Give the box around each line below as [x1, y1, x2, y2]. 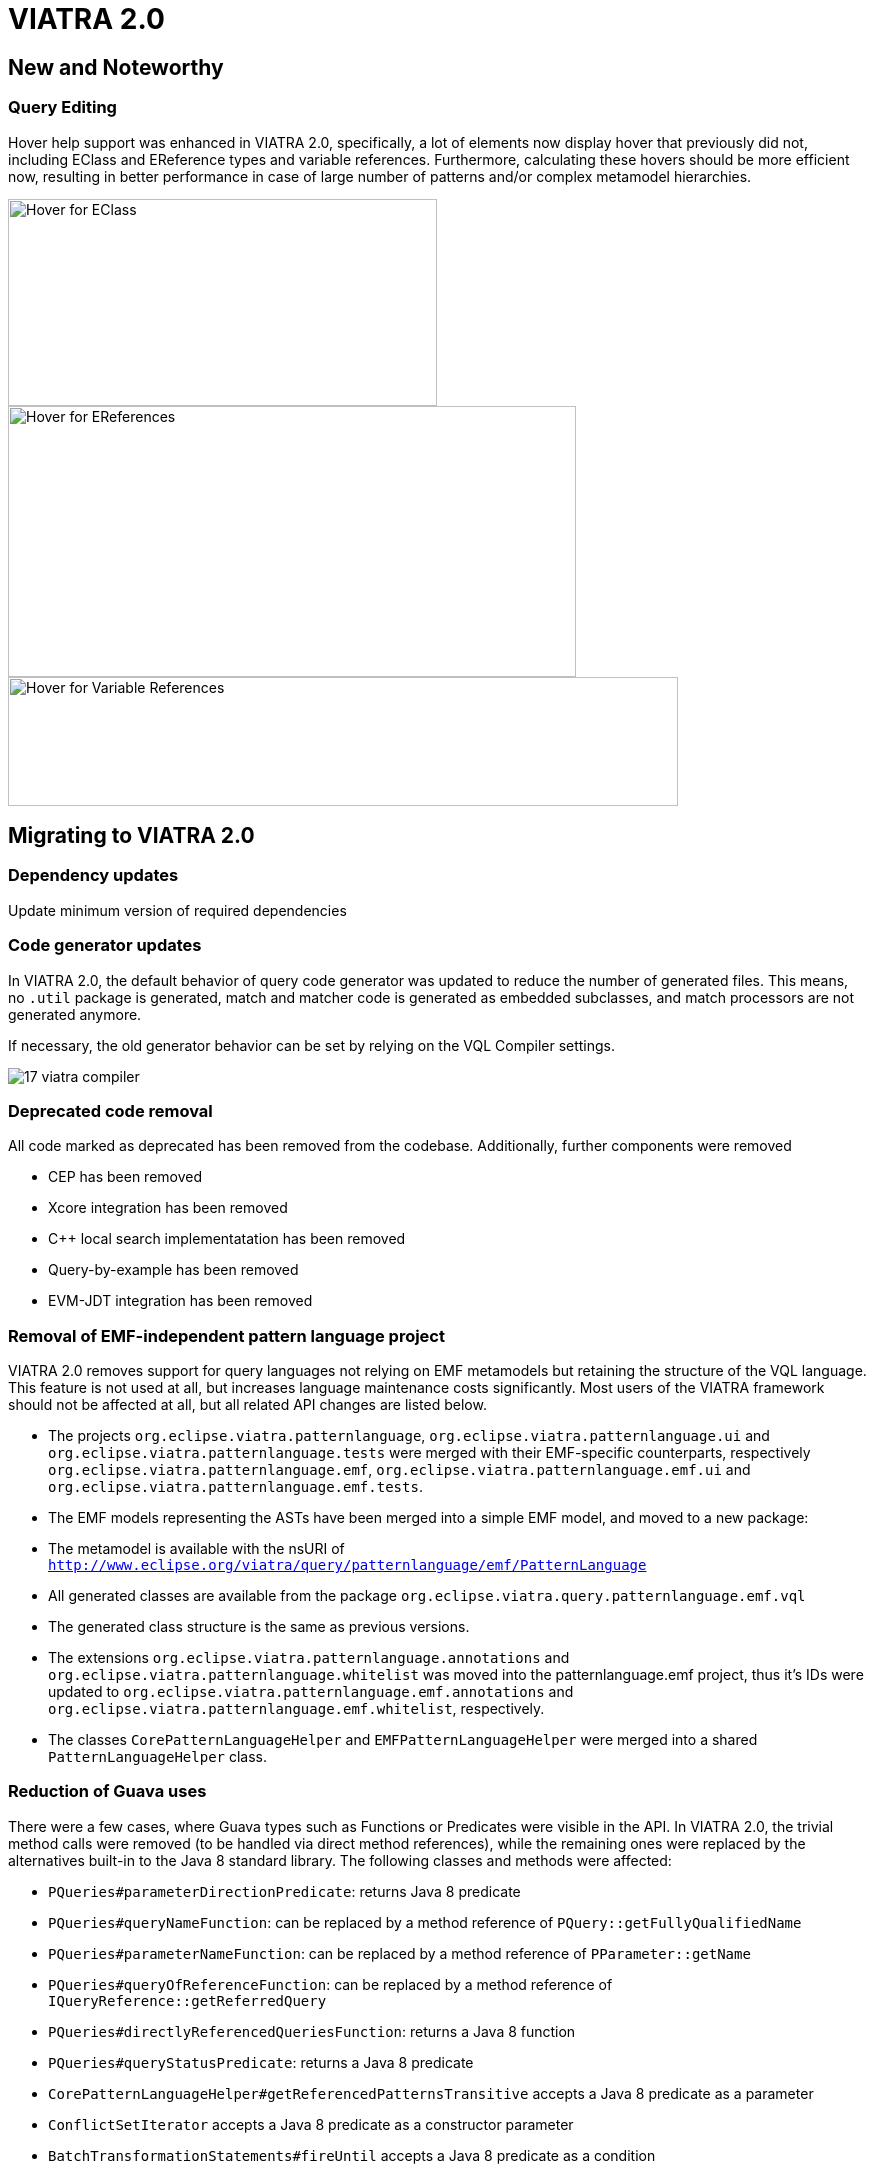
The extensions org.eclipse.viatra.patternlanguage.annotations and [48, 1649, 570, 1667]
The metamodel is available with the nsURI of [48, 1540, 345, 1558]
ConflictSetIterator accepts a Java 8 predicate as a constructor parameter [48, 2115, 574, 2133]
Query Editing [8, 97, 117, 118]
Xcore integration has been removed [48, 1199, 288, 1217]
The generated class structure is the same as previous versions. [48, 1618, 470, 1636]
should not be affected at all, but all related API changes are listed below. [8, 1396, 487, 1414]
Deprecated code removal [8, 1100, 213, 1121]
